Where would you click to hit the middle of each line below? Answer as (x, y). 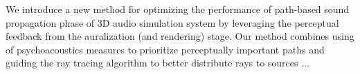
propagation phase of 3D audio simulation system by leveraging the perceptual (172, 22)
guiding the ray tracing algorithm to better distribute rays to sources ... (157, 63)
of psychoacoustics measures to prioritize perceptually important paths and (165, 49)
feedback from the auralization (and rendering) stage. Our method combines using (180, 36)
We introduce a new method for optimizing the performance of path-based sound (178, 9)
